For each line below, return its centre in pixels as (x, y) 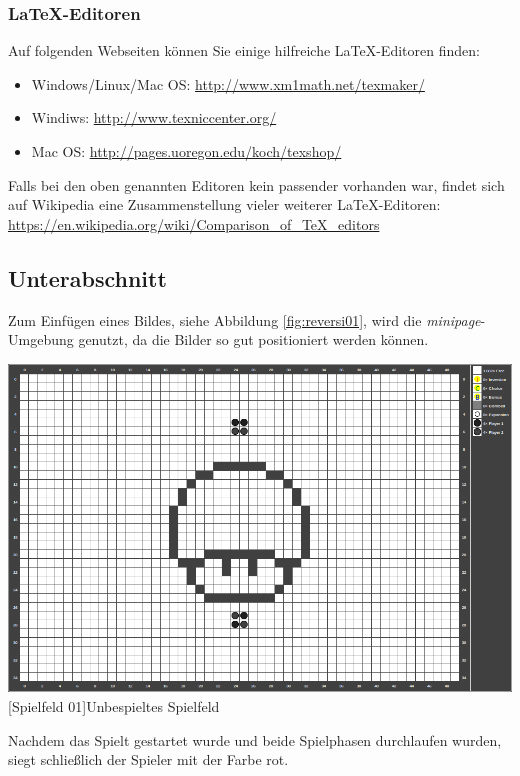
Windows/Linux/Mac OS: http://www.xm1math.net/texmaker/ (228, 83)
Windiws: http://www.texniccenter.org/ (154, 117)
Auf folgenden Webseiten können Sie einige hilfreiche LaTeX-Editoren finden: (244, 50)
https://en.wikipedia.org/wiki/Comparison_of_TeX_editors (194, 223)
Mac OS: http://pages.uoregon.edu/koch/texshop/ (186, 151)
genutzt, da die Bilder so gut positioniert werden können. (253, 339)
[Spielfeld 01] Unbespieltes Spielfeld (114, 705)
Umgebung (41, 339)
